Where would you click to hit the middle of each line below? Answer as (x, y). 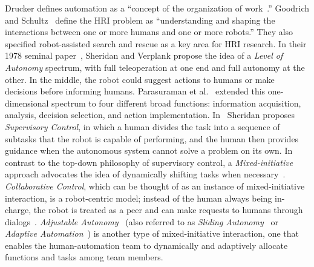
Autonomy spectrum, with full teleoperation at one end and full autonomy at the (155, 67)
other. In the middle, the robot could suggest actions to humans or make (140, 79)
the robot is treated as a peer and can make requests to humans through (168, 210)
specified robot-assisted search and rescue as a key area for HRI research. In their (156, 43)
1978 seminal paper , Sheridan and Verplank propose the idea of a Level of (144, 55)
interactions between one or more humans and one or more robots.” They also (149, 32)
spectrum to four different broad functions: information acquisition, (176, 103)
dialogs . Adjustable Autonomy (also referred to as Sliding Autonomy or (142, 221)
